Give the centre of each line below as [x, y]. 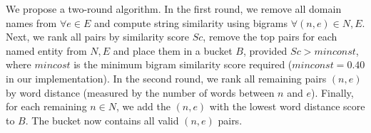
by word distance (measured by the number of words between [140, 92]
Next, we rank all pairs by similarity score [98, 37]
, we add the [143, 106]
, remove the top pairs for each [270, 37]
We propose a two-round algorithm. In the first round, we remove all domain [174, 9]
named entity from [46, 50]
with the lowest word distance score [287, 106]
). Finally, [332, 92]
